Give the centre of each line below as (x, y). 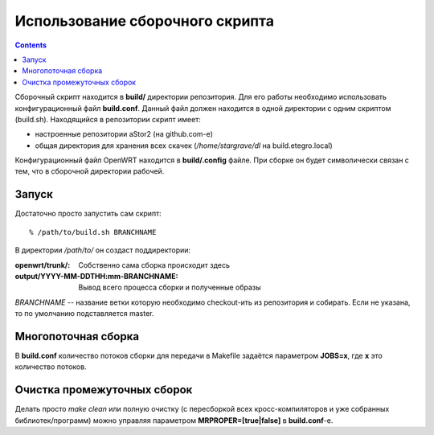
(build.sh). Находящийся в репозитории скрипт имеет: (108, 119)
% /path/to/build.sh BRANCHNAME (93, 232)
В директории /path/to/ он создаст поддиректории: (103, 250)
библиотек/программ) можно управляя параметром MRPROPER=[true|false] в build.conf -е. (174, 420)
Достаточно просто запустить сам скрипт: (88, 214)
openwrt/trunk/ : (43, 265)
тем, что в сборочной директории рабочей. (90, 171)
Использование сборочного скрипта (145, 21)
